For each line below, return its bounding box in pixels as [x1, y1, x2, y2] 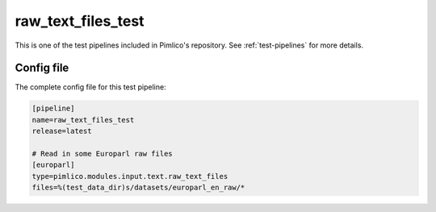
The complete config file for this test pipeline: [15, 82, 166, 92]
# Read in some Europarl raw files [31, 149, 173, 158]
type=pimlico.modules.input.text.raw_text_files [31, 172, 228, 181]
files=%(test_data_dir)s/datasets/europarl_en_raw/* [31, 183, 245, 193]
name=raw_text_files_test [31, 115, 135, 124]
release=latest [31, 127, 92, 136]
